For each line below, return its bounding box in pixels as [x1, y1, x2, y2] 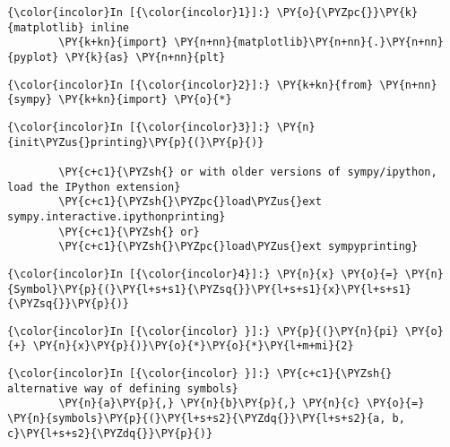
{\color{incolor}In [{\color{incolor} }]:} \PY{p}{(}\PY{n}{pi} [7, 324, 399, 338]
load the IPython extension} [7, 180, 181, 193]
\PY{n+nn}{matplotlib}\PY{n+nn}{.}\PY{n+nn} [174, 36, 444, 49]
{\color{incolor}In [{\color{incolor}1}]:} [7, 6, 271, 19]
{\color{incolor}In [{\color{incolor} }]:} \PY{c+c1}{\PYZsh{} [7, 367, 393, 381]
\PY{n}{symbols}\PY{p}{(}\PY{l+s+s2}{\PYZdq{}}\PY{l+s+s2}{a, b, [7, 412, 405, 426]
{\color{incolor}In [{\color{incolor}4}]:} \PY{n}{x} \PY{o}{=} [7, 267, 399, 280]
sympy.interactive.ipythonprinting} [7, 210, 226, 223]
